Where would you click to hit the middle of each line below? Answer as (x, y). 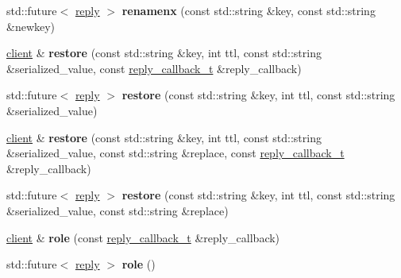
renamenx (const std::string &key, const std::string (249, 10)
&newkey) (31, 26)
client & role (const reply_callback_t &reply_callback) (143, 237)
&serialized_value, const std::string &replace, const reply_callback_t (175, 153)
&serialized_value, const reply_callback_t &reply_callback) (154, 68)
